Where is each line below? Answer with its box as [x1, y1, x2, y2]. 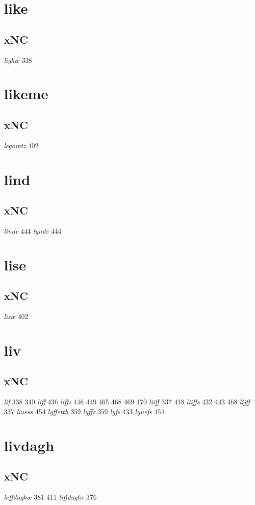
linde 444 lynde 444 [4, 225, 62, 236]
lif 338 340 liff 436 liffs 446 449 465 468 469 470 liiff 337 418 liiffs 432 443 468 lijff [4, 397, 250, 407]
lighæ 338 [4, 54, 32, 65]
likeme [4, 83, 49, 104]
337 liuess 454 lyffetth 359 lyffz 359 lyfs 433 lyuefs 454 [4, 406, 165, 416]
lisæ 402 [4, 311, 28, 321]
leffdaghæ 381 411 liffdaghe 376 [4, 492, 97, 502]
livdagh [4, 435, 54, 455]
